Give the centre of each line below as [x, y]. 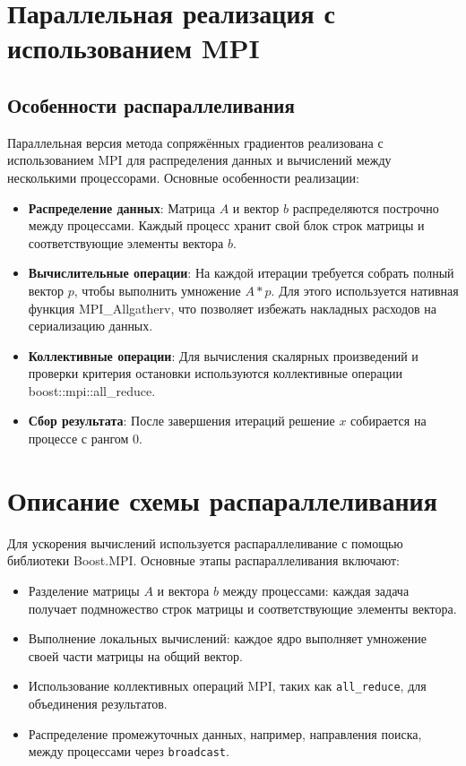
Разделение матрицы [84, 590]
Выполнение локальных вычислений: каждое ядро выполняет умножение [228, 638]
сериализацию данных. [91, 326]
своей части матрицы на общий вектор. [135, 655]
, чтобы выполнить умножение [157, 290]
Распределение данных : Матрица [122, 207]
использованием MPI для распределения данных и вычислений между [199, 160]
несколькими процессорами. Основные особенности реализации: [183, 177]
